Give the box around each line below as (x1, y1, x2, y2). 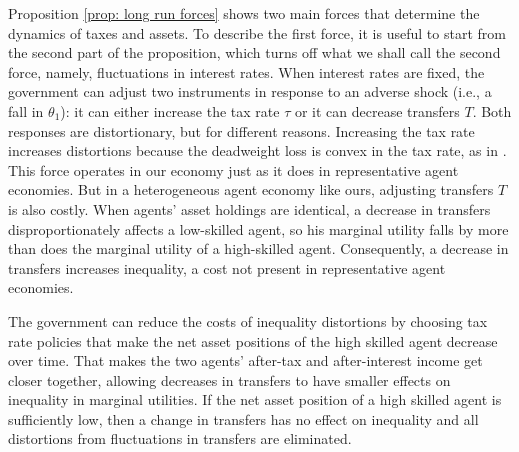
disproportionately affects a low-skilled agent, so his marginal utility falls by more (8, 218, 509, 239)
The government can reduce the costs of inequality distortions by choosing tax (8, 310, 488, 331)
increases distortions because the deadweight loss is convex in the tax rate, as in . (8, 140, 507, 161)
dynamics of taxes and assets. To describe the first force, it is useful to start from (8, 22, 506, 43)
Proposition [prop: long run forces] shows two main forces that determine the (8, 3, 480, 23)
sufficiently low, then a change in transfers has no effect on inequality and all (8, 408, 479, 429)
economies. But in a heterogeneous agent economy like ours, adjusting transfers (8, 179, 494, 200)
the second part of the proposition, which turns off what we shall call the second (8, 42, 501, 63)
